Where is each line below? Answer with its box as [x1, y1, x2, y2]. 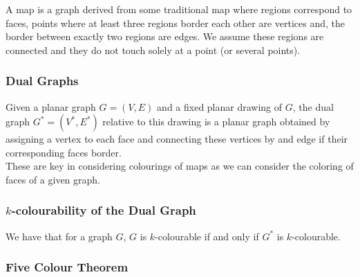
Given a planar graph [6, 99, 96, 114]
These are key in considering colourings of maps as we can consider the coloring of [6, 159, 354, 173]
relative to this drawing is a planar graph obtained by [102, 114, 330, 129]
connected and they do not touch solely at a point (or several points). [6, 42, 301, 57]
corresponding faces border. [6, 145, 122, 159]
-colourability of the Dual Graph [11, 202, 196, 219]
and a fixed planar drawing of [157, 99, 283, 114]
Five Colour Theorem [6, 258, 129, 276]
